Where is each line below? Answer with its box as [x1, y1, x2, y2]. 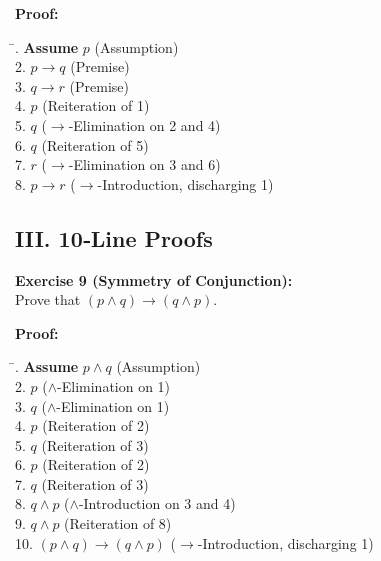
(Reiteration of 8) [64, 513, 172, 534]
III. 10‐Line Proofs [15, 222, 213, 253]
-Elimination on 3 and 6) [68, 154, 221, 175]
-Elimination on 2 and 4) [68, 114, 221, 135]
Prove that [15, 289, 81, 310]
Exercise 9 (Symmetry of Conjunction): [15, 269, 293, 290]
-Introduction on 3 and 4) [78, 493, 236, 514]
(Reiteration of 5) [41, 134, 149, 155]
